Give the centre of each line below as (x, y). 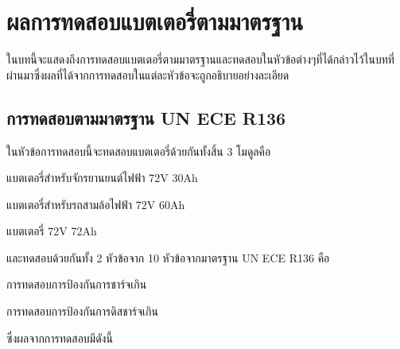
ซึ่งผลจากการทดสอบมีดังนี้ (60, 337)
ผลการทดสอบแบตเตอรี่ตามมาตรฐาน (155, 21)
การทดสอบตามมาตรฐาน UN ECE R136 (146, 117)
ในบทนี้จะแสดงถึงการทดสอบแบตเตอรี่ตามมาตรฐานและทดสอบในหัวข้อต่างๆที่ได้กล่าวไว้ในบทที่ (200, 59)
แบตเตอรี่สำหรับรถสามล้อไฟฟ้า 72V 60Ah (96, 204)
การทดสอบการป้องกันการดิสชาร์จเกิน (82, 311)
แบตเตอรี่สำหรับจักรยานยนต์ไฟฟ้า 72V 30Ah (102, 178)
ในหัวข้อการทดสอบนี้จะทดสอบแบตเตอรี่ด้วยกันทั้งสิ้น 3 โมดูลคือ (139, 151)
